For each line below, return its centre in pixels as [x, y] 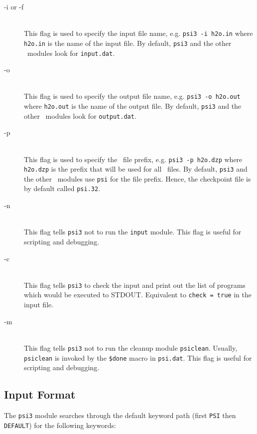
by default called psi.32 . [62, 188]
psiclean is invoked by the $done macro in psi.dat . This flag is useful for [138, 357]
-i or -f [14, 6]
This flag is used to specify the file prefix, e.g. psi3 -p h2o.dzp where [133, 159]
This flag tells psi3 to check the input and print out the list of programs [135, 285]
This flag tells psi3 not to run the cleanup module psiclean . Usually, [131, 347]
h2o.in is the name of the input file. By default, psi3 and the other [128, 43]
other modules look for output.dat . [80, 115]
